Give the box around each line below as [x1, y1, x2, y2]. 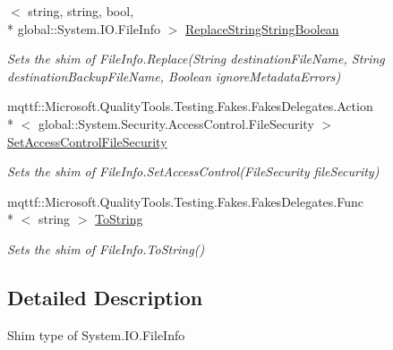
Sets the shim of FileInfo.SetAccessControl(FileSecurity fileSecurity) [7, 162, 380, 181]
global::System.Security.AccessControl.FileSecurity [38, 114, 314, 132]
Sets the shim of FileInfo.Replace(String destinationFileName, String [7, 49, 385, 68]
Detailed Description [7, 283, 203, 311]
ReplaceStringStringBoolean [185, 19, 339, 38]
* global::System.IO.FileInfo [7, 19, 161, 38]
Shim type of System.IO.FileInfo [7, 325, 185, 344]
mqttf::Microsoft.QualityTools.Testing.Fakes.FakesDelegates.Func [7, 192, 363, 210]
